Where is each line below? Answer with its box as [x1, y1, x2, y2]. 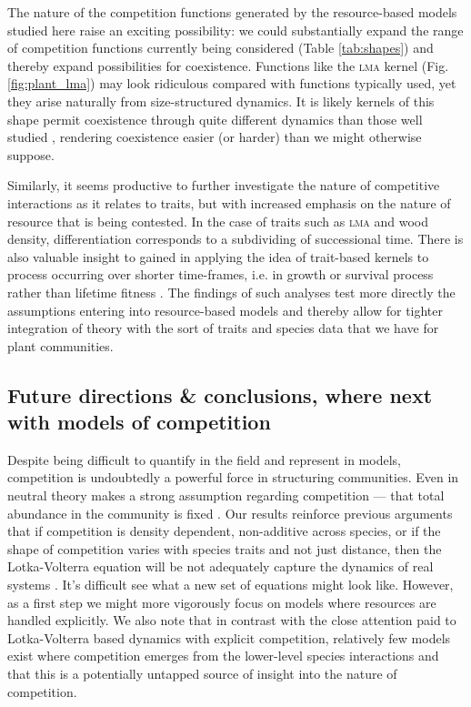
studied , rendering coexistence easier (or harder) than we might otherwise [7, 127, 422, 146]
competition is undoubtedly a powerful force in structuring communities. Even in [7, 468, 459, 487]
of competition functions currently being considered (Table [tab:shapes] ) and [7, 38, 434, 57]
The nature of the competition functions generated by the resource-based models [7, 3, 457, 21]
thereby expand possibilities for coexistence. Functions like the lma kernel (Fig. [7, 56, 449, 75]
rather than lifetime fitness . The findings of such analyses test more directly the [7, 282, 456, 301]
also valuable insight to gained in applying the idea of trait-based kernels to [7, 247, 429, 266]
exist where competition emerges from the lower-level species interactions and [7, 646, 439, 665]
